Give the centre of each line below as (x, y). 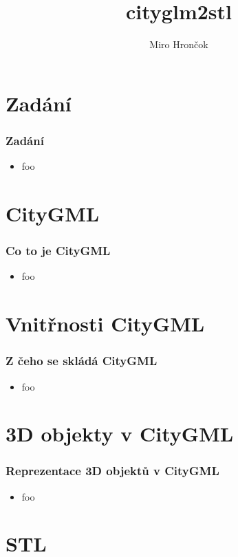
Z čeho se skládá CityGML (82, 361)
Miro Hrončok (179, 44)
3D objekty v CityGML (120, 434)
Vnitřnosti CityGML (105, 324)
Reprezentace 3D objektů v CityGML (112, 471)
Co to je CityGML (58, 251)
